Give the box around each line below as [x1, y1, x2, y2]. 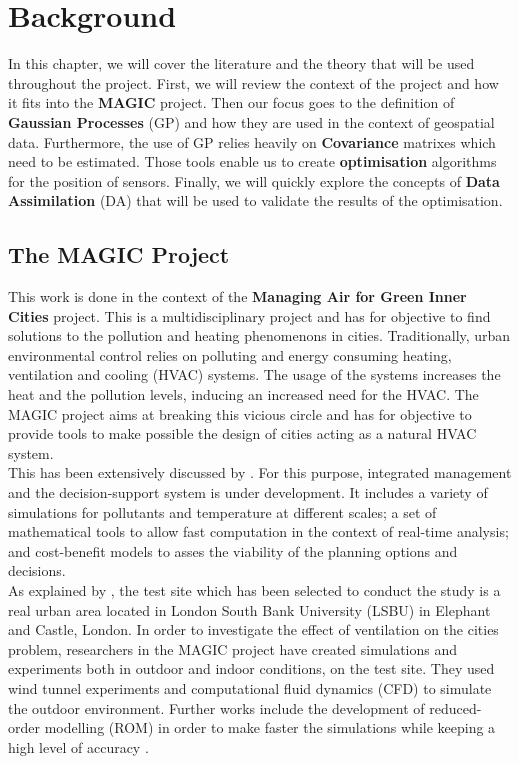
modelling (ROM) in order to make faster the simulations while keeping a [44, 717, 496, 738]
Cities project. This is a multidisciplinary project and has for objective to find [8, 305, 491, 326]
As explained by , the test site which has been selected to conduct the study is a [8, 579, 501, 600]
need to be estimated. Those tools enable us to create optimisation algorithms [8, 151, 497, 172]
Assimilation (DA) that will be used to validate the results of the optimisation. [8, 190, 503, 211]
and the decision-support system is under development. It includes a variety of [8, 482, 488, 503]
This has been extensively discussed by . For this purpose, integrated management [8, 462, 512, 483]
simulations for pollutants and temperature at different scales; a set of [8, 501, 437, 522]
